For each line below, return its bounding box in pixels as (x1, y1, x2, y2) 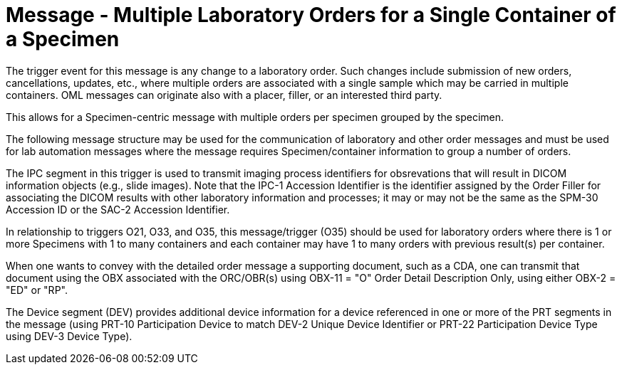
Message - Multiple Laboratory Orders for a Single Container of (6, 3, 616, 27)
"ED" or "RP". (6, 283, 68, 296)
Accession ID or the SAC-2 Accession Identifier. (6, 203, 230, 216)
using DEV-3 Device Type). (6, 329, 133, 342)
